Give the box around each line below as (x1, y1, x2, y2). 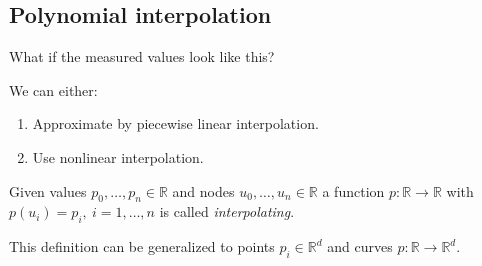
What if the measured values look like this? (9, 46, 275, 67)
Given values (9, 180, 87, 201)
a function (322, 180, 385, 201)
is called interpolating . (159, 201, 295, 222)
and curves (327, 236, 393, 257)
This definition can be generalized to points (9, 236, 275, 257)
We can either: (9, 79, 98, 100)
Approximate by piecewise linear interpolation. (32, 113, 319, 134)
